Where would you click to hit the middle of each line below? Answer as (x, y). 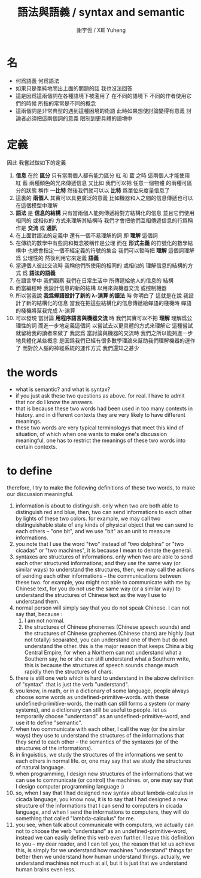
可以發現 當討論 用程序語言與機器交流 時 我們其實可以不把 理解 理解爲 (101, 318)
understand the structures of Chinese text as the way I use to (91, 595)
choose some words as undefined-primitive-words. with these (92, 697)
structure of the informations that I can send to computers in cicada (99, 805)
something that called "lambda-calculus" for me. (75, 818)
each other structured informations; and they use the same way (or (98, 563)
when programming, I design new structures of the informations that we (104, 774)
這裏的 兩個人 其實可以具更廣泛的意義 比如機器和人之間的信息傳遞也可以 (104, 198)
